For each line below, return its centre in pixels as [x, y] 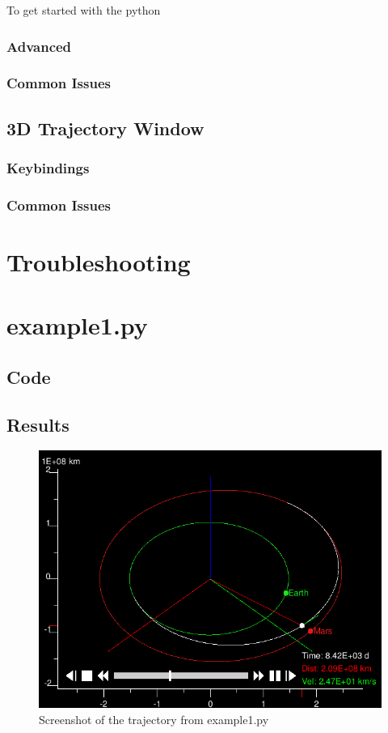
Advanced [39, 46]
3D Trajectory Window [105, 128]
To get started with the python [84, 10]
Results [38, 424]
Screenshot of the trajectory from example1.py [154, 720]
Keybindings [48, 167]
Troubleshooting [99, 261]
